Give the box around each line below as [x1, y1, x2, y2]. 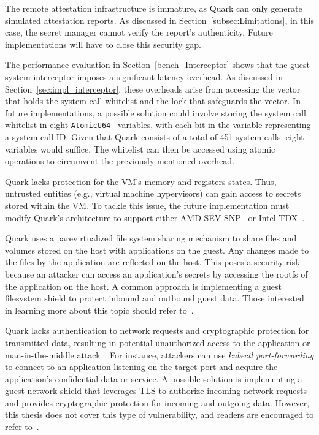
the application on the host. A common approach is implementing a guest [5, 279, 282, 292]
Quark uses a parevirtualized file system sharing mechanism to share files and [5, 232, 297, 244]
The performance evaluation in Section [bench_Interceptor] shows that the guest [5, 58, 310, 71]
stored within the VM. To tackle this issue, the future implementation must [5, 199, 290, 211]
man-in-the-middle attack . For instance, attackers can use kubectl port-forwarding [5, 348, 314, 361]
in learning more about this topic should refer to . [5, 303, 194, 316]
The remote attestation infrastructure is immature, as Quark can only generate [5, 2, 302, 14]
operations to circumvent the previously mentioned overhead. [5, 154, 235, 167]
